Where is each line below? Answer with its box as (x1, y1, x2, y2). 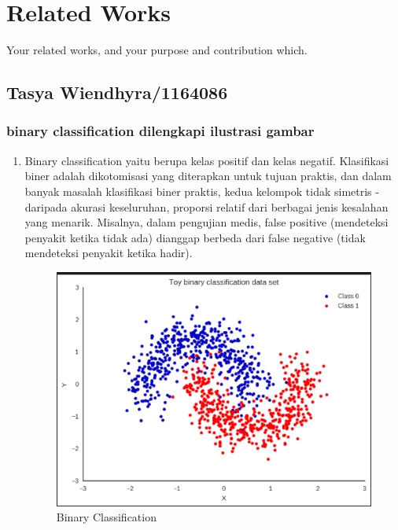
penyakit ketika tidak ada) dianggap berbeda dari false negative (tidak (24, 229, 366, 245)
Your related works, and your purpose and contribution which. (6, 42, 308, 58)
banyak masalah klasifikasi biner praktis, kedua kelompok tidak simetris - (24, 182, 379, 199)
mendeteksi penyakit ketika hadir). (24, 245, 193, 261)
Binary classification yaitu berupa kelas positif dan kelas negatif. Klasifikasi (24, 152, 389, 168)
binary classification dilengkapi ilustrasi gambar (6, 121, 315, 141)
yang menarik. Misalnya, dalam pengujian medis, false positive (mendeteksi (24, 214, 389, 230)
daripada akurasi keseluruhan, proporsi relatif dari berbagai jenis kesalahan (24, 198, 389, 215)
